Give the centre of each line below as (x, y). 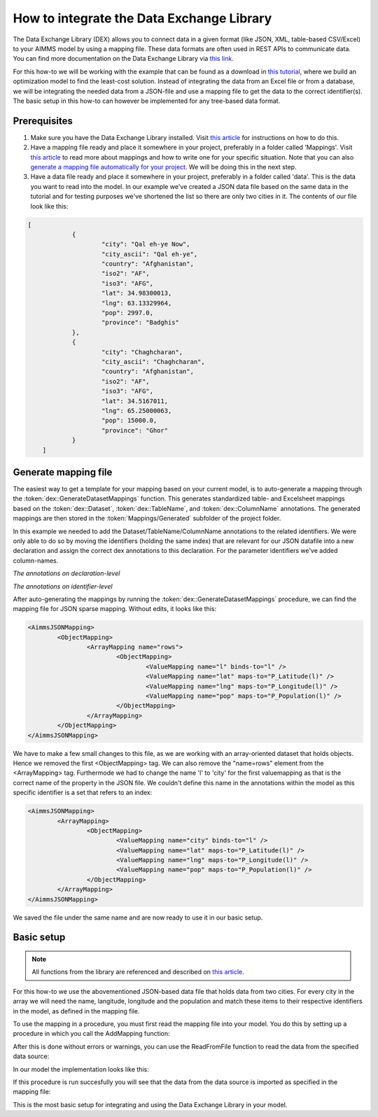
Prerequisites (43, 121)
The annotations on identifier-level (63, 586)
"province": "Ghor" (135, 430)
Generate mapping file (63, 472)
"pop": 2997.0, (128, 313)
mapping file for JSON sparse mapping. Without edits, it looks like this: (115, 609)
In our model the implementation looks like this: (81, 1069)
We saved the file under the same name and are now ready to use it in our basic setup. (138, 918)
